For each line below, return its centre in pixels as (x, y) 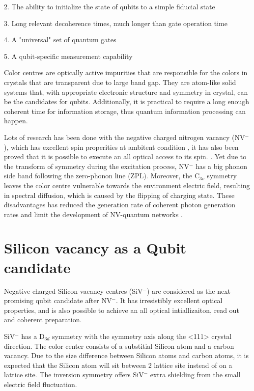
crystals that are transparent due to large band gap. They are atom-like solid (120, 82)
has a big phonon (222, 166)
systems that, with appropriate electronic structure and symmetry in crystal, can (126, 92)
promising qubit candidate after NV (58, 300)
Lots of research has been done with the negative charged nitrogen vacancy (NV (125, 137)
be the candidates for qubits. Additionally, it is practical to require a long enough (127, 101)
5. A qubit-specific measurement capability (68, 56)
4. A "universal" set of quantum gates (60, 40)
